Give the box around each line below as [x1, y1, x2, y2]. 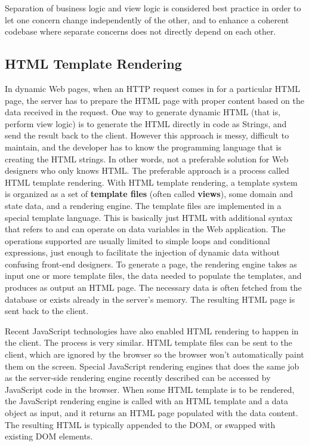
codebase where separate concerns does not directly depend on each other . [5, 25, 276, 38]
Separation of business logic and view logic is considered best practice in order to [5, 2, 301, 14]
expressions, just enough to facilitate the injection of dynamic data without [5, 246, 280, 259]
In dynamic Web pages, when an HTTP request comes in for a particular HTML [5, 82, 301, 94]
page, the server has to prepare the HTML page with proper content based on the [5, 94, 304, 106]
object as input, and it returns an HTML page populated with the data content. [5, 407, 298, 419]
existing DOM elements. [5, 430, 93, 442]
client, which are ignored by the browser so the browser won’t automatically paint [5, 348, 304, 361]
